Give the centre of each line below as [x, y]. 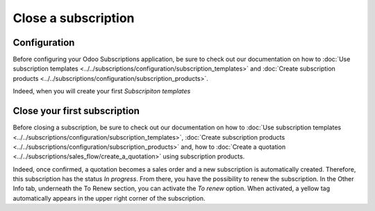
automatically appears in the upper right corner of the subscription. [109, 198]
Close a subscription [74, 18]
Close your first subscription [76, 111]
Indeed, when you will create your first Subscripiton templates [102, 91]
